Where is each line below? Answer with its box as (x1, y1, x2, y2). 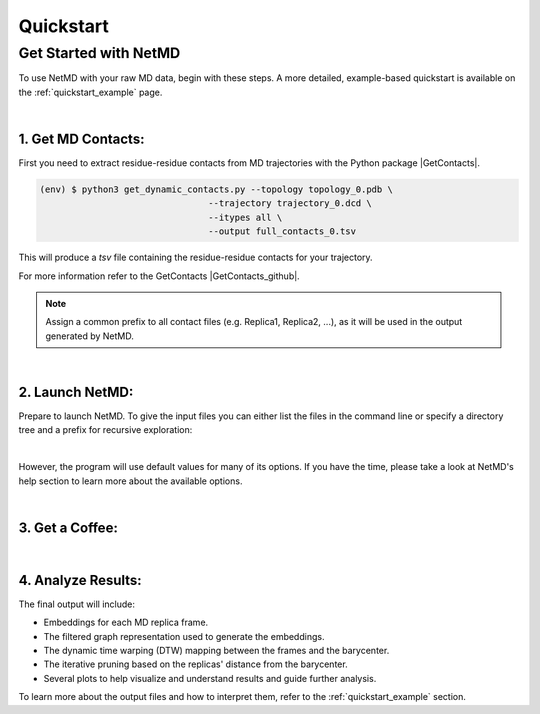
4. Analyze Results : (18, 571, 142, 589)
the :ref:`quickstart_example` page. (18, 86, 163, 98)
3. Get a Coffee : (18, 519, 119, 536)
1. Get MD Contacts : (18, 130, 145, 147)
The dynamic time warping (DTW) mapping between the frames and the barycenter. (43, 645, 390, 657)
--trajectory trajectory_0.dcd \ (208, 198, 372, 209)
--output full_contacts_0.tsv (208, 226, 357, 237)
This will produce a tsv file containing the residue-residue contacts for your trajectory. (18, 251, 374, 264)
